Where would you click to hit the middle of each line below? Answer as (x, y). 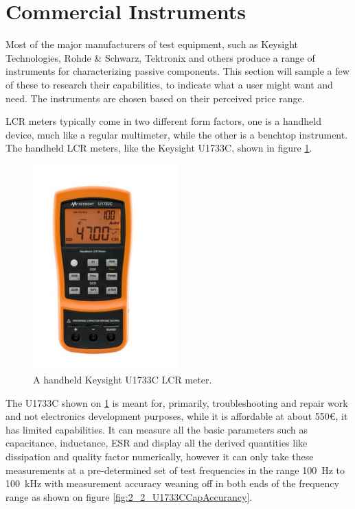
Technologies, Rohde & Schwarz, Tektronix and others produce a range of (160, 57)
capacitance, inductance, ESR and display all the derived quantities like (157, 443)
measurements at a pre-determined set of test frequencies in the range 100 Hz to (175, 470)
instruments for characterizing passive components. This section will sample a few (177, 71)
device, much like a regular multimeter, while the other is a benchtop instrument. (177, 134)
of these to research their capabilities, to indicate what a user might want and (169, 84)
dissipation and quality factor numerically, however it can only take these (160, 456)
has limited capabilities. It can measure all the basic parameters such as (157, 429)
